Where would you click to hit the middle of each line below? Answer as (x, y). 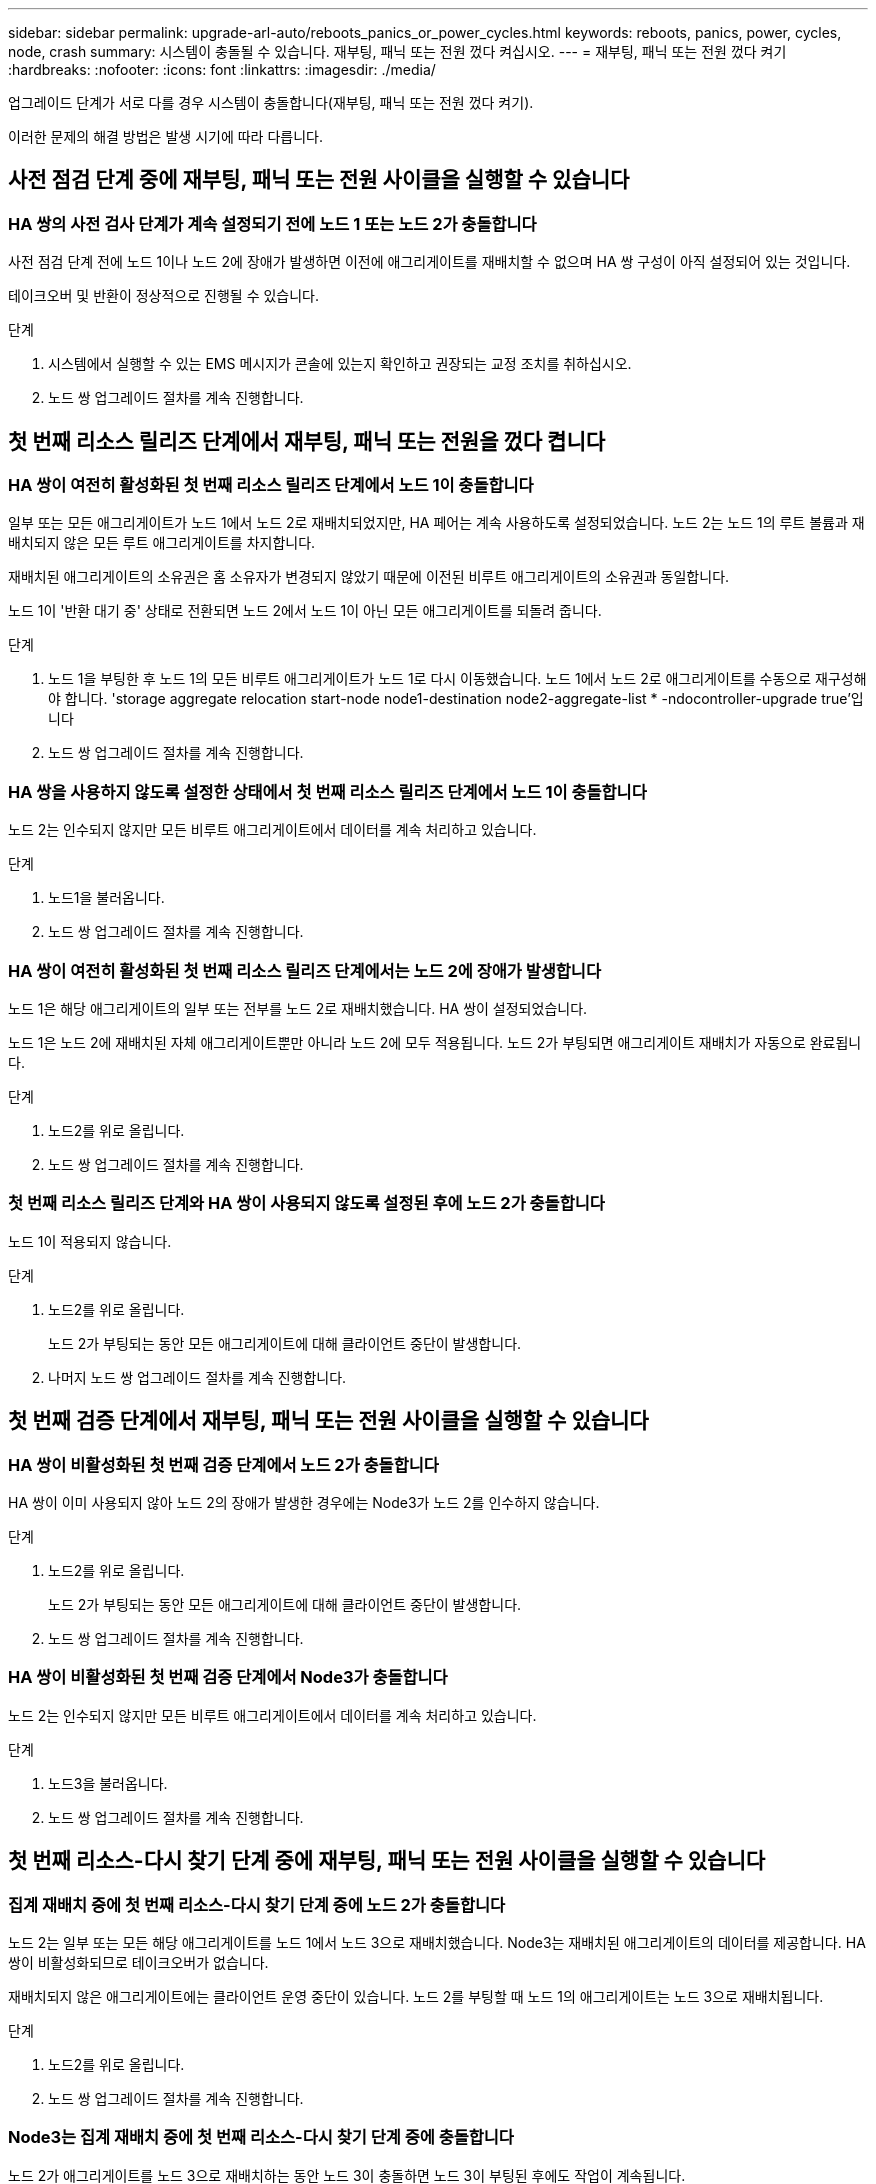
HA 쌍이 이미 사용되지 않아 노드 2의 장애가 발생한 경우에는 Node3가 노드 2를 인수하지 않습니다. (304, 1502)
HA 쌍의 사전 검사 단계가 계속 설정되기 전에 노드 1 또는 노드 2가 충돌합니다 (272, 223)
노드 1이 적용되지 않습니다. (90, 1241)
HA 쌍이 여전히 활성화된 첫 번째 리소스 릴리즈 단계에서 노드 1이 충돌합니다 (271, 485)
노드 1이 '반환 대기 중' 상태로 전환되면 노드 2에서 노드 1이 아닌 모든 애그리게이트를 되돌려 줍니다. (305, 611)
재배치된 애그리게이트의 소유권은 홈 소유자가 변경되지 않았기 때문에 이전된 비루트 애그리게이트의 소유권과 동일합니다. (369, 577)
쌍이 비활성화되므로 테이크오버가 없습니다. (138, 1962)
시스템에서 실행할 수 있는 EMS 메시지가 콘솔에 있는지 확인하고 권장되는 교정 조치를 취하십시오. (340, 364)
